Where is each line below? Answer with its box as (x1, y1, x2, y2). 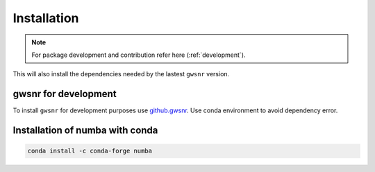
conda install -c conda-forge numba (27, 147, 153, 155)
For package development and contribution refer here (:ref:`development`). (31, 51, 246, 59)
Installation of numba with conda (12, 125, 158, 137)
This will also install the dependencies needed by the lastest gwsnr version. (12, 70, 230, 78)
